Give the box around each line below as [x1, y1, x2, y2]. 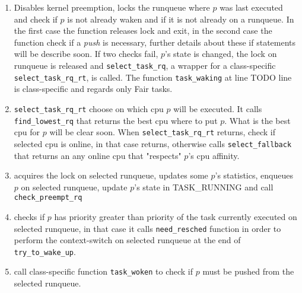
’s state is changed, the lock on [165, 47, 277, 60]
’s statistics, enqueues [215, 169, 293, 181]
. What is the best [224, 114, 291, 126]
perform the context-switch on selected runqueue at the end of [14, 234, 241, 246]
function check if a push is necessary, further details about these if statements [14, 36, 296, 48]
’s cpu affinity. [188, 149, 240, 161]
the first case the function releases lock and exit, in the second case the [14, 24, 272, 37]
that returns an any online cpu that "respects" [14, 149, 182, 161]
